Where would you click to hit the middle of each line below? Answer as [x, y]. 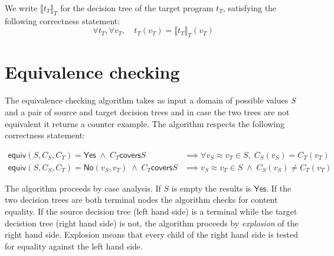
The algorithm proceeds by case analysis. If [83, 188]
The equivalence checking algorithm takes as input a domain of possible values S [150, 100]
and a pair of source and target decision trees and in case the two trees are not [147, 111]
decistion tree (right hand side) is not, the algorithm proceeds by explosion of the [152, 223]
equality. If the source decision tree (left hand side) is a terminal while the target [151, 211]
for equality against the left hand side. [74, 246]
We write [21, 8]
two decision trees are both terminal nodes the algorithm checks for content [141, 200]
